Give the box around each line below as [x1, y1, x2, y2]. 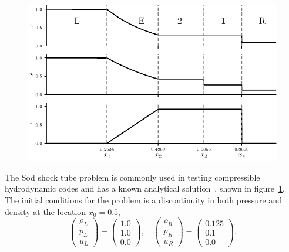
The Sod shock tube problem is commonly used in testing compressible [5, 171, 260, 183]
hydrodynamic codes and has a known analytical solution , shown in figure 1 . [5, 182, 285, 195]
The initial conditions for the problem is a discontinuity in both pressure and [5, 194, 282, 206]
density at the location [5, 205, 86, 217]
